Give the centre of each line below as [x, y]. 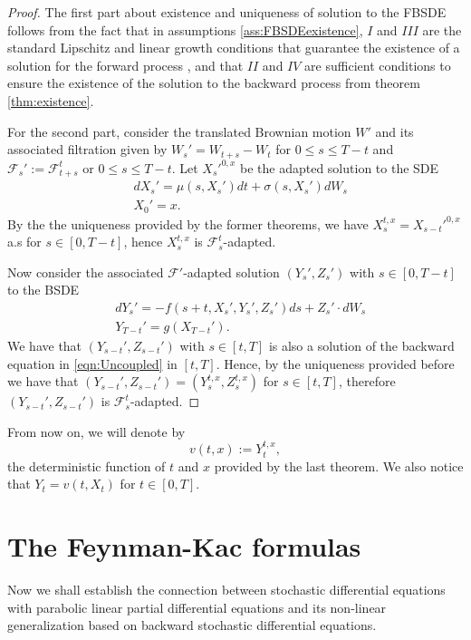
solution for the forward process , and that [125, 65]
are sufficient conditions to [378, 65]
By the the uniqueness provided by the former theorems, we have [188, 223]
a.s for [24, 242]
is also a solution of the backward [361, 346]
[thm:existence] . [51, 100]
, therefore [367, 381]
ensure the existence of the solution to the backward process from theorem [214, 83]
